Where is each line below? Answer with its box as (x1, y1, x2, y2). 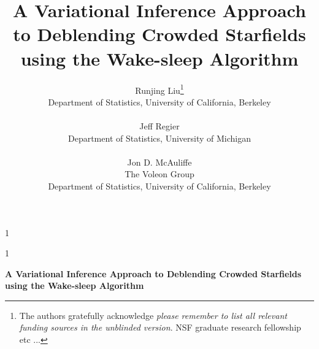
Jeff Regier (139, 119, 180, 132)
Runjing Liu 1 (135, 82, 184, 96)
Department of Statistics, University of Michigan (67, 131, 252, 144)
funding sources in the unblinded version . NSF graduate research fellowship (19, 321, 301, 334)
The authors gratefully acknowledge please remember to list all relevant (19, 309, 287, 321)
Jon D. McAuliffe (127, 155, 192, 168)
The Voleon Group (125, 167, 194, 180)
